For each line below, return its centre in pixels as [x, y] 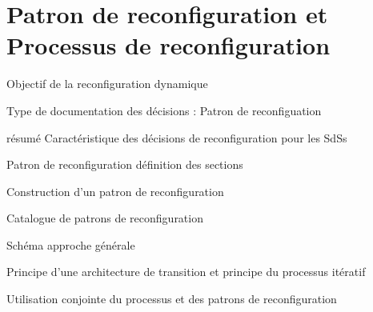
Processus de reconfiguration [168, 45]
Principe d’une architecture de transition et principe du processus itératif [186, 272]
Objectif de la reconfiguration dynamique [107, 84]
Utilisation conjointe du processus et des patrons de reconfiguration [172, 299]
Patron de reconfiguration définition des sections [125, 164]
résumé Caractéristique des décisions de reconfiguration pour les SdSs [177, 137]
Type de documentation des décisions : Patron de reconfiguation [164, 110]
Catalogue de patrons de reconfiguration [105, 218]
